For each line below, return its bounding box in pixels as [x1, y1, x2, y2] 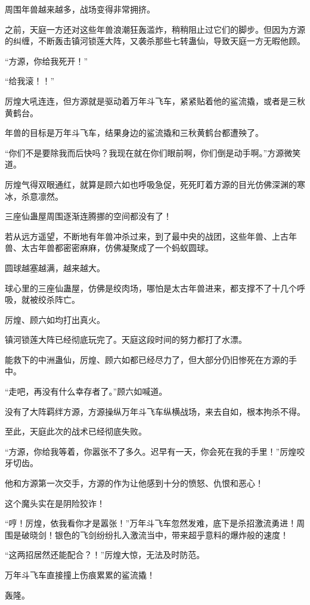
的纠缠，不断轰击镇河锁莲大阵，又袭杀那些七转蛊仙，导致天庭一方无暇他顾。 [5, 35, 305, 47]
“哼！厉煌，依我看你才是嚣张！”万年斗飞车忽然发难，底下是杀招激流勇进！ [5, 517, 297, 529]
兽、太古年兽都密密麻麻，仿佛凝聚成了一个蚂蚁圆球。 [5, 241, 213, 254]
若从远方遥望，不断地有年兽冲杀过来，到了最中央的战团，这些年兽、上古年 [5, 229, 297, 242]
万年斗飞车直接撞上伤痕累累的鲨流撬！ [5, 569, 155, 581]
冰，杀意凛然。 [5, 190, 63, 202]
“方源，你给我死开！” [5, 54, 88, 67]
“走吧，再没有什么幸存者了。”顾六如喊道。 [5, 385, 168, 398]
